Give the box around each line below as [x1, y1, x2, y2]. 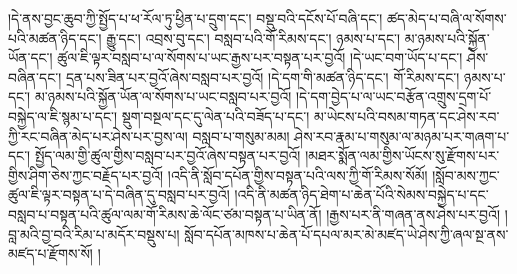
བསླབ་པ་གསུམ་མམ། [192, 125, 290, 146]
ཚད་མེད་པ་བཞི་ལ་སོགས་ [387, 8, 507, 28]
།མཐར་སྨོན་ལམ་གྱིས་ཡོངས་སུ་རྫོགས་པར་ [305, 145, 500, 166]
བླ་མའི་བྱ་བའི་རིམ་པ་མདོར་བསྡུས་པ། [8, 223, 180, 244]
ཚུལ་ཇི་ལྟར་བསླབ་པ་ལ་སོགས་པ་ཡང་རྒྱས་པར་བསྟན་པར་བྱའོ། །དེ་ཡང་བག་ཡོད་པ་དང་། [57, 47, 463, 68]
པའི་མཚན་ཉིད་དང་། [8, 27, 102, 48]
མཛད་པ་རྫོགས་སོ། [8, 243, 93, 264]
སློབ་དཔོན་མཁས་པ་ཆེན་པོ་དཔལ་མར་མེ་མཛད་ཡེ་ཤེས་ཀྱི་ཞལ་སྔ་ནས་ [184, 223, 509, 244]
